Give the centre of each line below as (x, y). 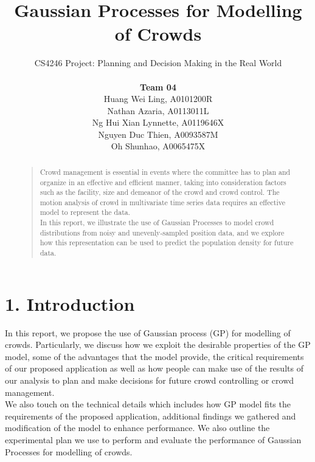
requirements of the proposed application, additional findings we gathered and (151, 416)
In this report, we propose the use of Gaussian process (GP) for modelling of (148, 332)
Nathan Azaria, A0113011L (158, 110)
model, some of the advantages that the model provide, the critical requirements (154, 356)
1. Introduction (70, 303)
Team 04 (158, 87)
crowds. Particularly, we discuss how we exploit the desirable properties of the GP (158, 345)
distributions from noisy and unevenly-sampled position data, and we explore (162, 232)
